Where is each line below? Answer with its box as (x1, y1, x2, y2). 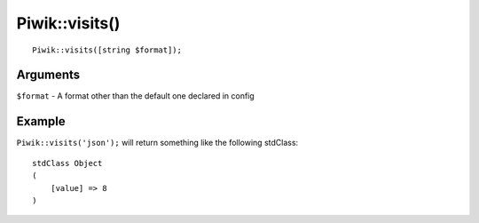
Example (16, 114, 66, 129)
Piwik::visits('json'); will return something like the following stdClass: (16, 138, 299, 148)
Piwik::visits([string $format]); (32, 44, 182, 55)
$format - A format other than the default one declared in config (16, 91, 255, 101)
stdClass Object (32, 158, 103, 168)
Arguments (16, 68, 81, 83)
